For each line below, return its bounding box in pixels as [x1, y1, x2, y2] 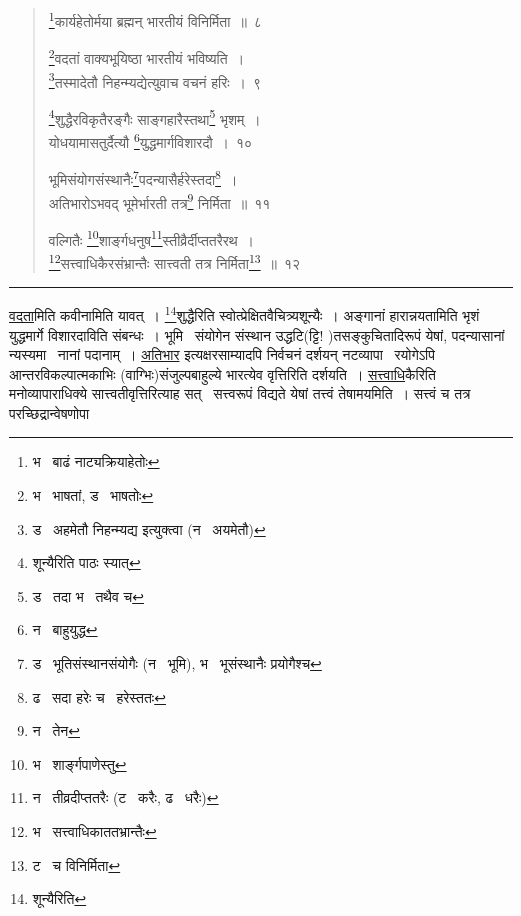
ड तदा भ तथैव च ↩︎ [32, 585, 144, 606]
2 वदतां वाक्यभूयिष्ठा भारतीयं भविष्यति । [48, 45, 245, 68]
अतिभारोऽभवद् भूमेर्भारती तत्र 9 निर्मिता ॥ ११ [48, 189, 271, 213]
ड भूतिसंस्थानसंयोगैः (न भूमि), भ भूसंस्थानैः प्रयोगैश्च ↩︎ [32, 653, 322, 674]
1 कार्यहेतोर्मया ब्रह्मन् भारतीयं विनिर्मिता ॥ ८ [48, 8, 262, 31]
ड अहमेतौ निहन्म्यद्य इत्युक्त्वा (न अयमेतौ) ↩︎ [32, 518, 266, 539]
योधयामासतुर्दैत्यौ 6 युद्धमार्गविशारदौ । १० [48, 129, 253, 152]
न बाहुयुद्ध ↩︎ [32, 619, 98, 640]
